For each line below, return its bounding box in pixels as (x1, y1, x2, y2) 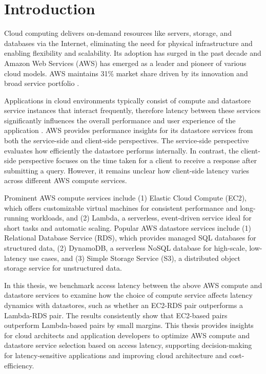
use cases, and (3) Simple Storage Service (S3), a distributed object (29, 252, 240, 263)
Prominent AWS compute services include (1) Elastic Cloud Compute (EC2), (4, 192, 247, 203)
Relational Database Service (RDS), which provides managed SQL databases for (4, 232, 256, 243)
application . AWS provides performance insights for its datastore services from (4, 125, 253, 136)
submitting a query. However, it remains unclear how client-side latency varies (4, 165, 250, 175)
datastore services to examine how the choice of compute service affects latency (4, 290, 253, 300)
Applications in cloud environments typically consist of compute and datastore (4, 95, 251, 105)
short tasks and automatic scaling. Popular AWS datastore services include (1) (4, 222, 251, 233)
